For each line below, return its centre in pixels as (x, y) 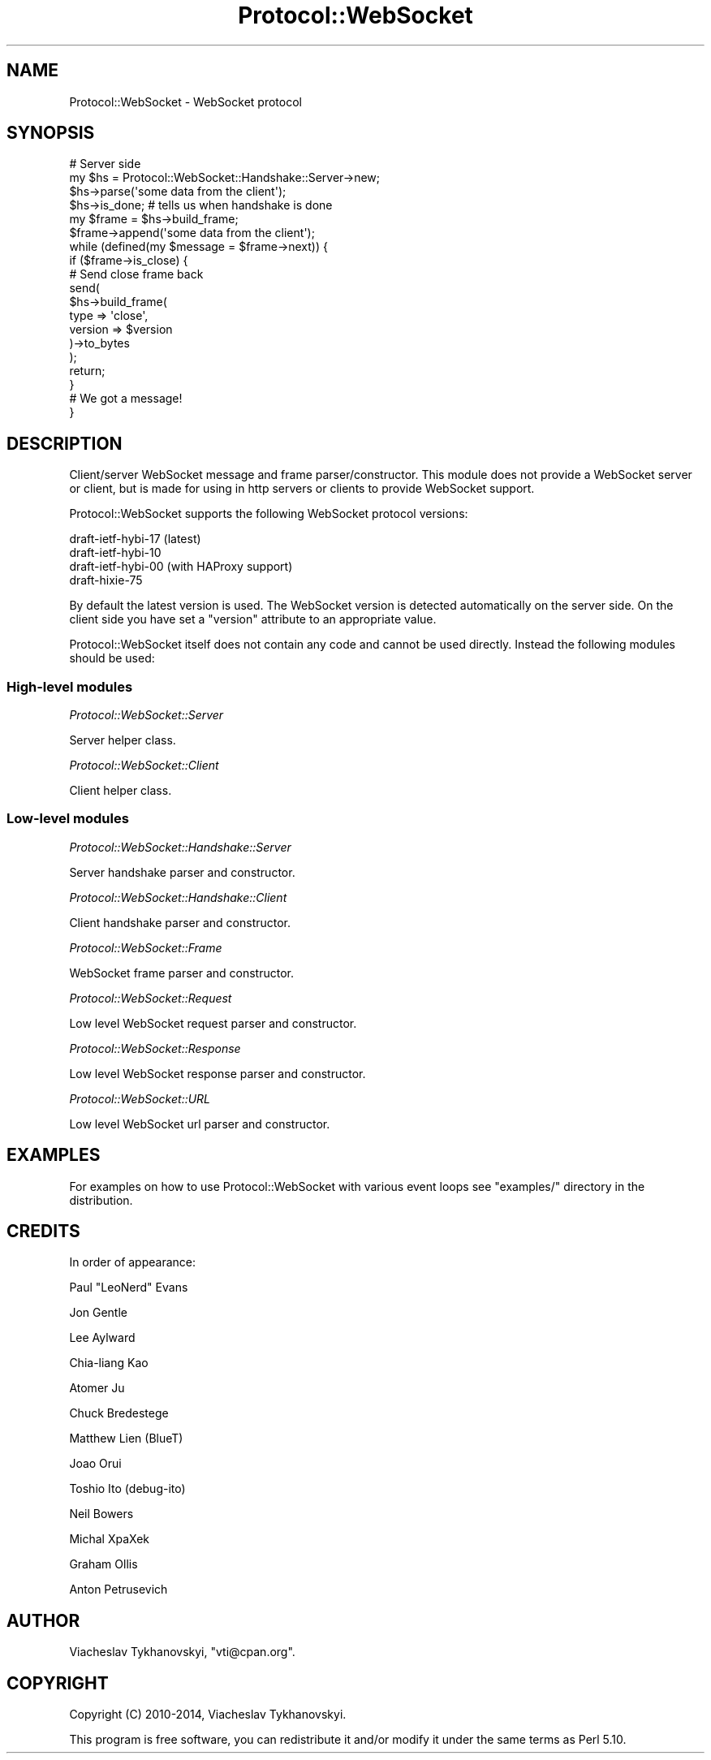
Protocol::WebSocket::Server (147, 715)
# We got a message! (126, 399)
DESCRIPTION (65, 443)
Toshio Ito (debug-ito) (127, 1489)
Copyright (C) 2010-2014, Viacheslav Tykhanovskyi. (208, 1715)
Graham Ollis (103, 1564)
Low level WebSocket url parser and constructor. (200, 1124)
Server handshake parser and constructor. (182, 872)
